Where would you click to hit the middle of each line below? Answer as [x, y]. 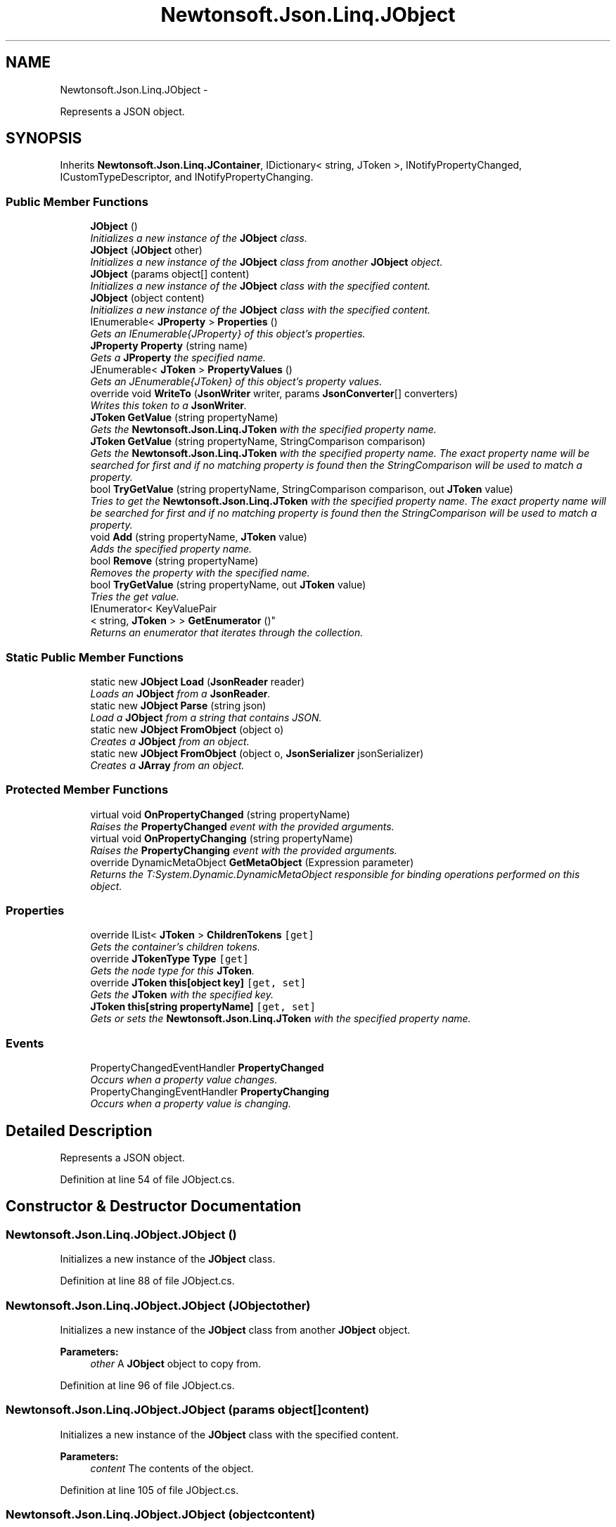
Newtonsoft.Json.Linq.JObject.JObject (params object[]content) [187, 1410]
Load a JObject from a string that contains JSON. [206, 717]
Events [25, 1043]
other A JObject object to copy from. [176, 1364]
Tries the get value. [135, 597]
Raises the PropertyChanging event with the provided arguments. [244, 850]
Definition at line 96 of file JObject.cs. [147, 1385]
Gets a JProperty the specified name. [178, 358]
